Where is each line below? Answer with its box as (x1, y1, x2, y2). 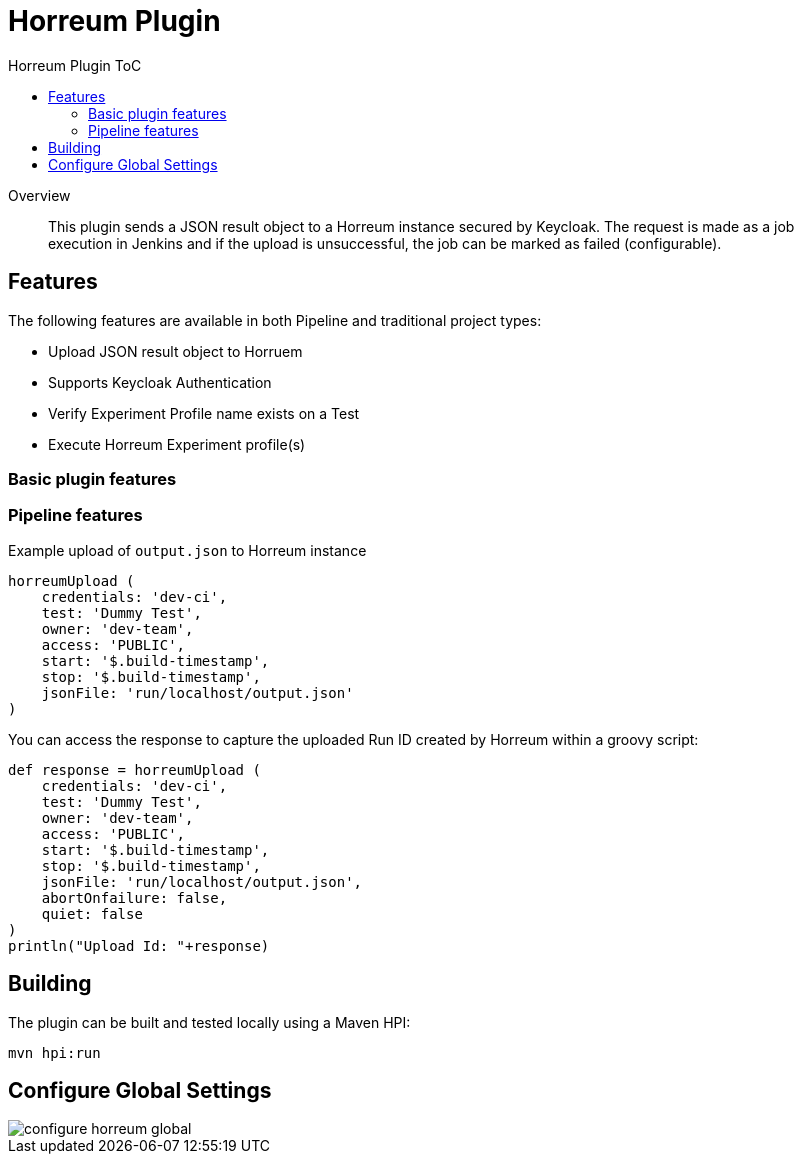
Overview (8, 186, 71, 204)
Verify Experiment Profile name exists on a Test (48, 404, 360, 422)
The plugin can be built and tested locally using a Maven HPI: (8, 1013, 411, 1031)
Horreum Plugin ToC (8, 56, 142, 74)
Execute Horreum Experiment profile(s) (48, 435, 306, 453)
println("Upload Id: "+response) (8, 937, 270, 954)
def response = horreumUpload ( (8, 761, 261, 778)
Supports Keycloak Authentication (48, 373, 272, 391)
